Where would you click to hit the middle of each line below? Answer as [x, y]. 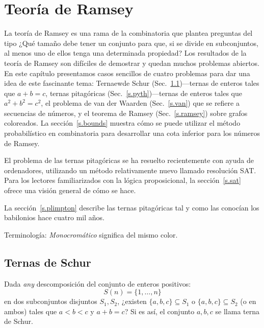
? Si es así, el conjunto [160, 311]
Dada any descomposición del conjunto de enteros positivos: [98, 283]
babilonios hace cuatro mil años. [54, 217]
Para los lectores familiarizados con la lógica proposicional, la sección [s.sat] [123, 180]
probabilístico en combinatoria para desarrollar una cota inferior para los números [132, 133]
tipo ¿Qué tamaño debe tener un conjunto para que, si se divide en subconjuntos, [131, 43]
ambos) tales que [31, 311]
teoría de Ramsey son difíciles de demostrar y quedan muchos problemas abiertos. [132, 63]
